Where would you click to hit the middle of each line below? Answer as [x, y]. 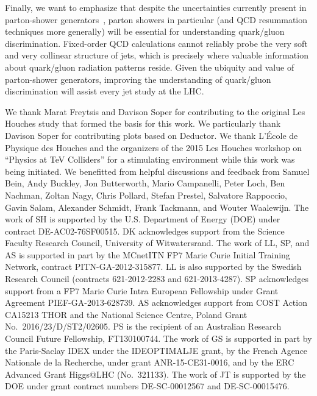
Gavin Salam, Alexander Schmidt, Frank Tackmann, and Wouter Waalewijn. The [157, 207]
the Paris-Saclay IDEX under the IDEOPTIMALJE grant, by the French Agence [156, 350]
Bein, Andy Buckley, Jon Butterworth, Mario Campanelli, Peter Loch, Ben [145, 183]
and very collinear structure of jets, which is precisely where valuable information [157, 55]
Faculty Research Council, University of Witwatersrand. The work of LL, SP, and [157, 243]
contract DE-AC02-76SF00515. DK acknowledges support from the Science [145, 231]
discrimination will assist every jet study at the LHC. [105, 91]
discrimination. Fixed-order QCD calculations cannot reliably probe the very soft [156, 43]
